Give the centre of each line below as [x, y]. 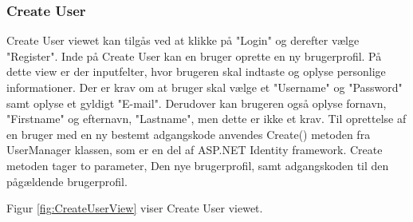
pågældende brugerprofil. [67, 181]
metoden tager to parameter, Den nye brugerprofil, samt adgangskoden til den [198, 165]
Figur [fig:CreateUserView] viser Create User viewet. [135, 208]
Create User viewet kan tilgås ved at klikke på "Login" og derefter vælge [183, 40]
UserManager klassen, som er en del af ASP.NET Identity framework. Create [195, 150]
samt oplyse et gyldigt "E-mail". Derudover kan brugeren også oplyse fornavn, [197, 103]
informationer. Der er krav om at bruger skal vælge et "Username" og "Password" [205, 87]
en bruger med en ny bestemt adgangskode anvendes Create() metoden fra [189, 134]
